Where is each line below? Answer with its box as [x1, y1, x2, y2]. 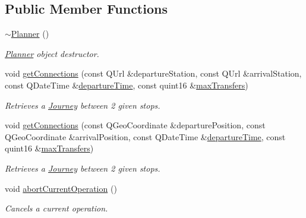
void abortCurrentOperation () [5, 182, 117, 194]
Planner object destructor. [5, 47, 99, 59]
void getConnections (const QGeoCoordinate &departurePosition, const [5, 119, 266, 131]
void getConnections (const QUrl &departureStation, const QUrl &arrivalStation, [5, 67, 302, 80]
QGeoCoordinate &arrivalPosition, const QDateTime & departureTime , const [5, 130, 286, 143]
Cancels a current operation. [5, 202, 108, 214]
